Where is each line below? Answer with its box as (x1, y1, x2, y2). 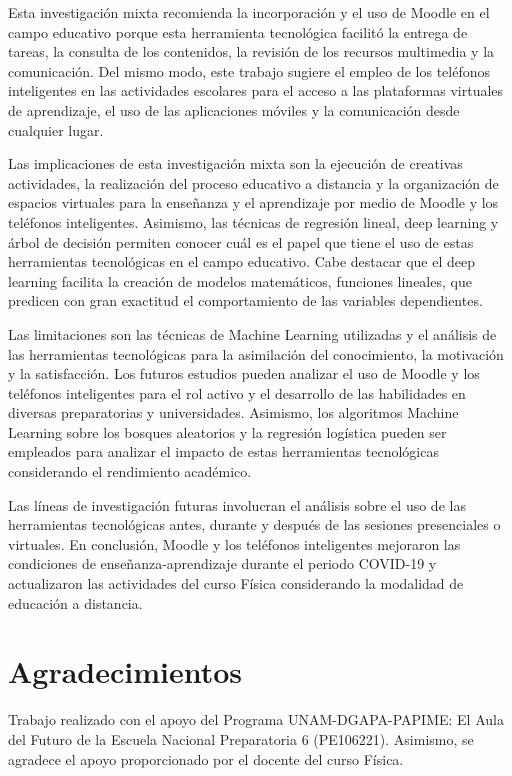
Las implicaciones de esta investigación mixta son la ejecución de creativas (8, 153, 463, 174)
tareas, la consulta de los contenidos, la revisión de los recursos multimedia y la (8, 41, 495, 62)
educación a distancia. (8, 592, 143, 613)
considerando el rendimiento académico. (8, 461, 252, 482)
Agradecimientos (8, 651, 243, 692)
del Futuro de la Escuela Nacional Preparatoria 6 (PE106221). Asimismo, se (8, 728, 474, 749)
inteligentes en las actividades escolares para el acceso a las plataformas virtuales (8, 80, 504, 101)
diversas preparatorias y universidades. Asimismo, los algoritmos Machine (8, 402, 459, 423)
